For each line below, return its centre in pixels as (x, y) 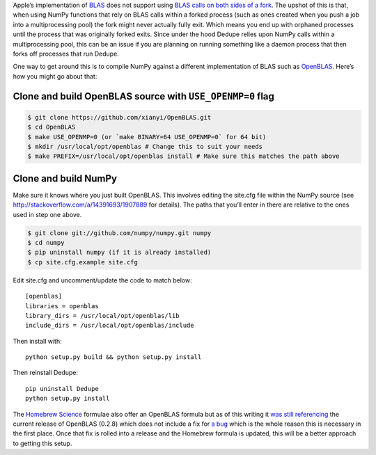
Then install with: (37, 341)
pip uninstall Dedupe (62, 389)
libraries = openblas (62, 306)
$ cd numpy (46, 242)
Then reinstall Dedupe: (46, 373)
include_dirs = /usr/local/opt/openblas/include (110, 326)
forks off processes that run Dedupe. (66, 54)
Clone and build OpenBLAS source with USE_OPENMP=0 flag (144, 96)
